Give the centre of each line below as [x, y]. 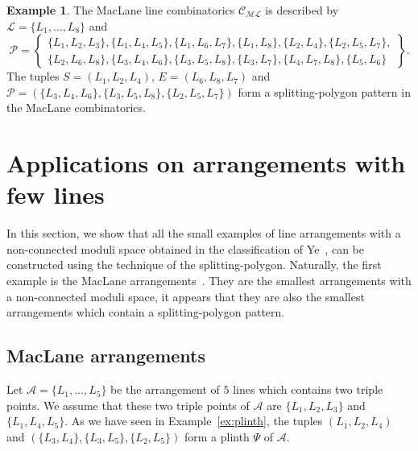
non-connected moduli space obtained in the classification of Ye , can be [185, 248]
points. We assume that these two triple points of [128, 405]
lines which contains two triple [308, 389]
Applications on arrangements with [206, 163]
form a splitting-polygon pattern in [324, 91]
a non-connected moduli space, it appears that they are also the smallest [186, 296]
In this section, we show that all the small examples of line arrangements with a [204, 233]
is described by [302, 10]
